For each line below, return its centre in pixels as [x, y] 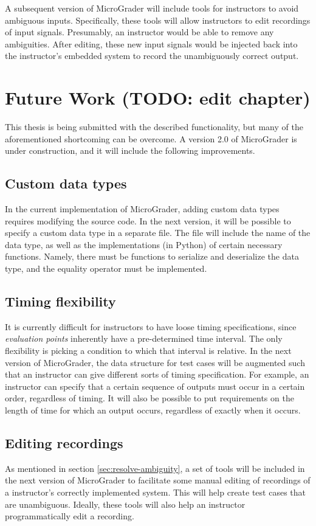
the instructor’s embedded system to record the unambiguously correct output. [152, 56]
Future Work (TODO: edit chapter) [158, 98]
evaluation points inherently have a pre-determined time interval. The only [144, 338]
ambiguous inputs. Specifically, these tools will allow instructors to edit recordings [158, 20]
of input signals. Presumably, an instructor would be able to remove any [139, 32]
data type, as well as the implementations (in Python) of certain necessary [144, 244]
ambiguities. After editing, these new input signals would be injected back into [151, 43]
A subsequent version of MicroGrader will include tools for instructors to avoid [152, 8]
